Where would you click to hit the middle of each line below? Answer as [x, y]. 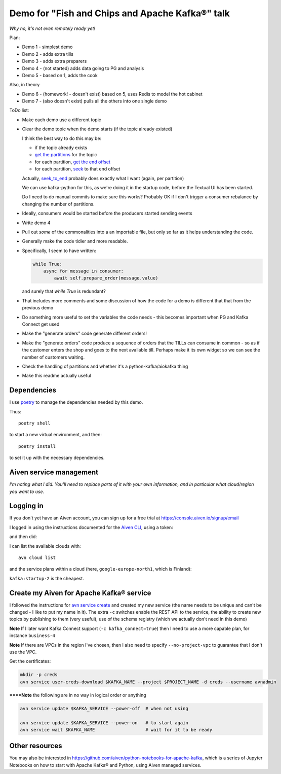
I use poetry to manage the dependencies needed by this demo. [76, 402]
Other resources [36, 746]
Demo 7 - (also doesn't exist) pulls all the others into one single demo [94, 101]
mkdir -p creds [39, 675]
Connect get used [41, 324]
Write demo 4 [36, 223]
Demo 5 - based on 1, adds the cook [60, 75]
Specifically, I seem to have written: [59, 251]
